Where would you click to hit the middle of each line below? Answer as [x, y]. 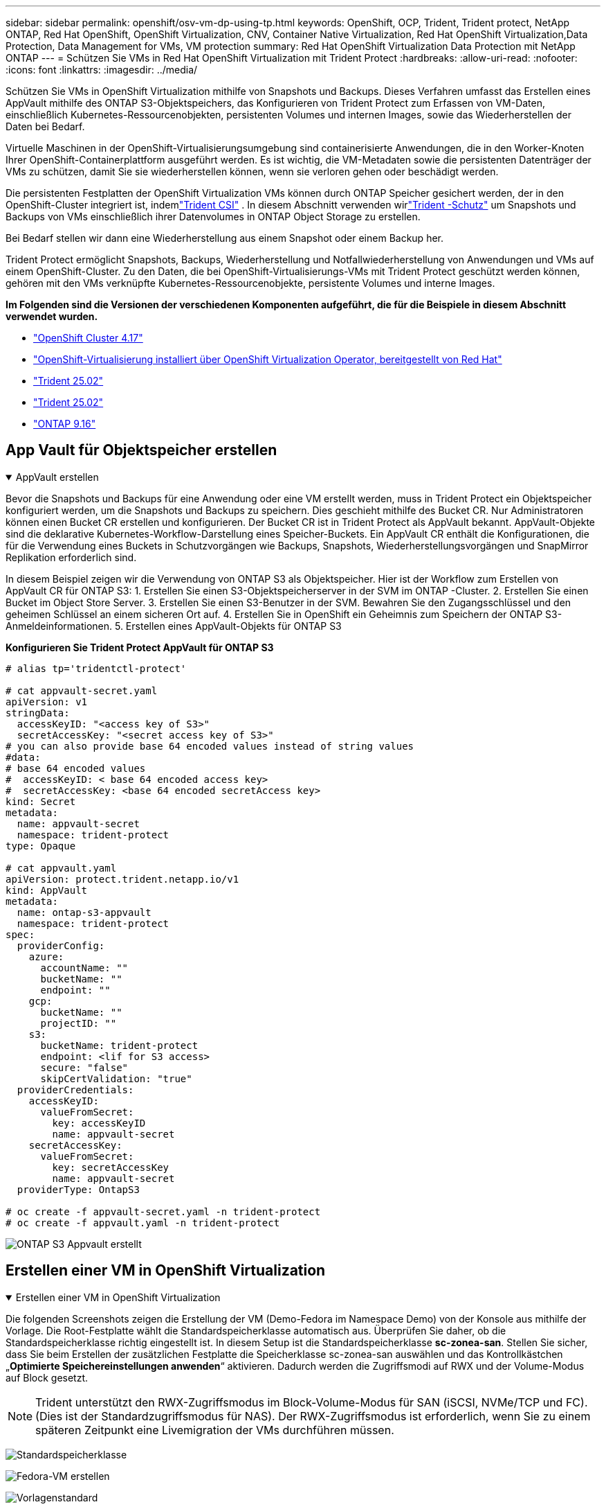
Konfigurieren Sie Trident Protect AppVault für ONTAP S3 [140, 647]
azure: [46, 956]
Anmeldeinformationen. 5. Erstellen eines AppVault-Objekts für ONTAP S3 [174, 626]
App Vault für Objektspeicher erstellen [141, 450]
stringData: [38, 713]
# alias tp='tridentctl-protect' [96, 668]
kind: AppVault [47, 890]
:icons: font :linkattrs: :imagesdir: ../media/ [102, 70]
